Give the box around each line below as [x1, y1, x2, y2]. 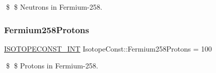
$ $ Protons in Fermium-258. [6, 60, 99, 71]
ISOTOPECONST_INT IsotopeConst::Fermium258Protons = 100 [4, 43, 212, 54]
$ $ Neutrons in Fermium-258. [6, 2, 103, 12]
